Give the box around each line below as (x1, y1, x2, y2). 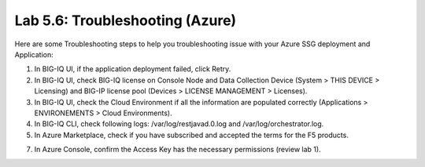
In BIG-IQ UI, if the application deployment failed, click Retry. (34, 64, 231, 74)
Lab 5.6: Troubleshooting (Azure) (14, 12, 237, 29)
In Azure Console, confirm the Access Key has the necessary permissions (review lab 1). (34, 145, 322, 154)
